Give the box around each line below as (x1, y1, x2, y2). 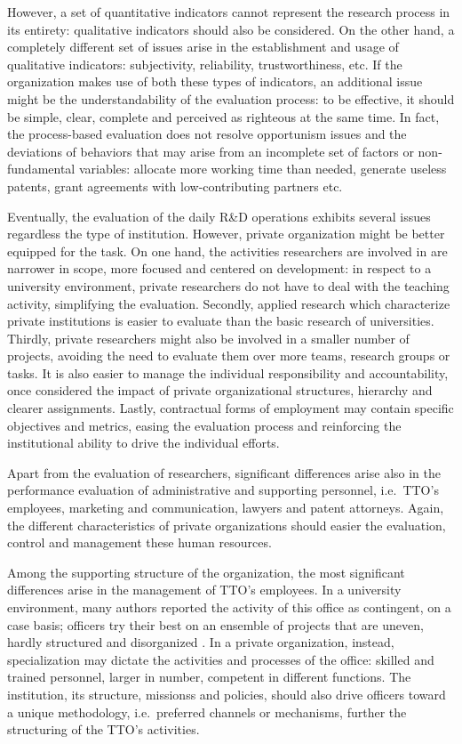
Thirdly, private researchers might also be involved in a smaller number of (7, 328, 410, 347)
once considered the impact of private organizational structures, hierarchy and (7, 381, 433, 400)
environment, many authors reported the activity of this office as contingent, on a (7, 598, 451, 616)
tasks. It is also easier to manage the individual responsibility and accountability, (7, 363, 449, 382)
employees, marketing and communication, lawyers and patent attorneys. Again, (7, 498, 444, 517)
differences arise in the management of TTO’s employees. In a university (7, 580, 402, 599)
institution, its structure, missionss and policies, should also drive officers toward (7, 684, 446, 703)
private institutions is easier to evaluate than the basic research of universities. (7, 311, 434, 330)
